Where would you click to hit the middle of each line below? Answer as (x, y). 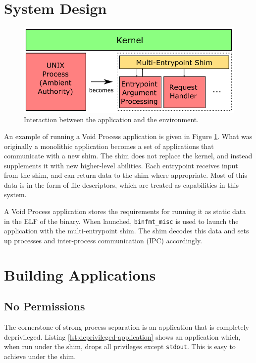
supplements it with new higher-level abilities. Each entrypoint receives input (121, 165)
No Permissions (45, 306)
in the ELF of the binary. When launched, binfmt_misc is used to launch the (121, 221)
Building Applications (80, 274)
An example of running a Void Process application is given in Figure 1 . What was (128, 136)
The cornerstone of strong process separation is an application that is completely (127, 327)
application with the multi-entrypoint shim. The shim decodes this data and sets (127, 231)
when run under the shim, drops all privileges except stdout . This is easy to (120, 346)
